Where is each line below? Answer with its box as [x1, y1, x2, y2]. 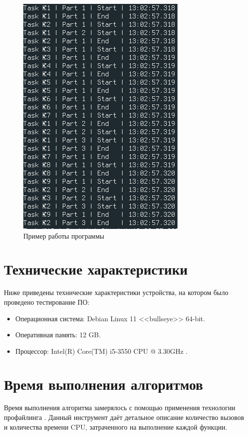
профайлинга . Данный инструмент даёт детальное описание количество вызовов [4, 412, 244, 422]
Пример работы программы [23, 230, 105, 241]
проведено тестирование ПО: [4, 296, 89, 307]
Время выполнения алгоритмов [4, 374, 203, 394]
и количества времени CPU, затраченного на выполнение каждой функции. [4, 421, 228, 432]
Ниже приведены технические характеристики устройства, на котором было [4, 287, 229, 297]
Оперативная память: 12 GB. [15, 330, 101, 340]
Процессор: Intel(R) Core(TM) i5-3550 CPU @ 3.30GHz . [15, 346, 188, 356]
